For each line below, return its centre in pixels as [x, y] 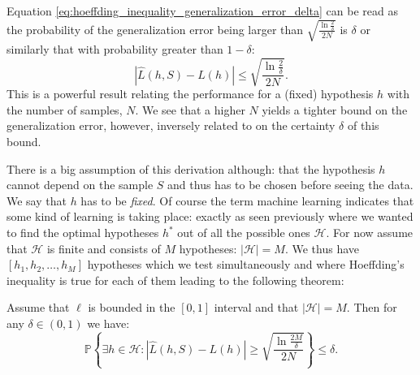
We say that [37, 200]
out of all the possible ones [244, 233]
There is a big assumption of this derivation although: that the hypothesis [191, 168]
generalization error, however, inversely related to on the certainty [171, 125]
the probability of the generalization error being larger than [155, 29]
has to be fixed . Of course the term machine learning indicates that [247, 200]
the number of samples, [65, 109]
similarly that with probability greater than [115, 49]
